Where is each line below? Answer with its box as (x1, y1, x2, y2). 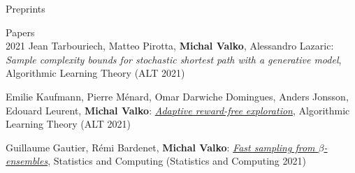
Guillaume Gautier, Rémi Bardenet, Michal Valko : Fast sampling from (6, 140, 315, 154)
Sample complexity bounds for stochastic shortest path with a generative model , (6, 52, 342, 66)
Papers (6, 24, 35, 39)
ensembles (6, 153, 48, 168)
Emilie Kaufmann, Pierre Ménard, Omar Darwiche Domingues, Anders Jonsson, (6, 89, 349, 103)
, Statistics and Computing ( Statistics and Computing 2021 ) (48, 153, 306, 168)
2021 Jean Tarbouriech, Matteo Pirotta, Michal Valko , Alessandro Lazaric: (6, 38, 334, 53)
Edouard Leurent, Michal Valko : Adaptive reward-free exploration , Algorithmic (6, 103, 350, 117)
